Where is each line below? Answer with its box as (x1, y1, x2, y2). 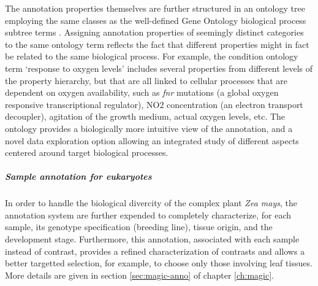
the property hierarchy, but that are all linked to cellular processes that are (5, 74, 288, 87)
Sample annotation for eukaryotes (5, 170, 152, 183)
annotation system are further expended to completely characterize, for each (5, 208, 292, 221)
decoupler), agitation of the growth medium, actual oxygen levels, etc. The (5, 110, 286, 123)
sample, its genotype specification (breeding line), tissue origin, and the (5, 220, 273, 233)
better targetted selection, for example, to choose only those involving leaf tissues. (5, 257, 312, 269)
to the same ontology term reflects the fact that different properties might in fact (5, 37, 309, 50)
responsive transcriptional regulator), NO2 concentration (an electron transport (5, 98, 303, 110)
